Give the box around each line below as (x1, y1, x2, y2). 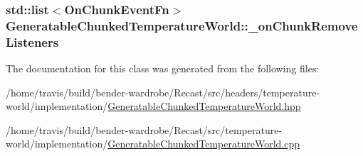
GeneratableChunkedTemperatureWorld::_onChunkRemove (6, 16, 358, 34)
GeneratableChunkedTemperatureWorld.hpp (107, 99, 301, 113)
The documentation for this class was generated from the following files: (6, 61, 320, 76)
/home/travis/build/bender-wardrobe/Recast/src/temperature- (6, 122, 283, 137)
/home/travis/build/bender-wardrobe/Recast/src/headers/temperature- (6, 84, 320, 99)
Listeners (6, 33, 59, 50)
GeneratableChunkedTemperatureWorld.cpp (107, 136, 300, 151)
